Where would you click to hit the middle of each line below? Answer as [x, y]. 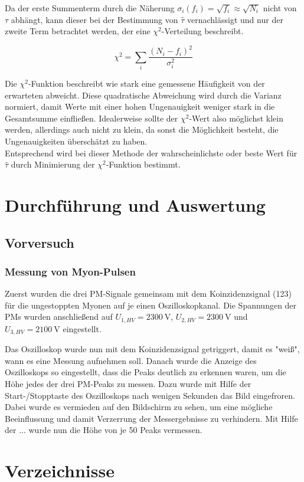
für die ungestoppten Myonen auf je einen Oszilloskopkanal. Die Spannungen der [151, 305]
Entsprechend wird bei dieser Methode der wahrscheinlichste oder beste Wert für [151, 153]
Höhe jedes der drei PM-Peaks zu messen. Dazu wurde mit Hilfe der [128, 384]
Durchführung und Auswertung [135, 205]
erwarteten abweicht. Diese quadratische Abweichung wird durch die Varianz [143, 95]
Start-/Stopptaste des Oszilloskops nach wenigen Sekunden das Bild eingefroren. [150, 395]
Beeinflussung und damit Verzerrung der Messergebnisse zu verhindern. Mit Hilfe [151, 418]
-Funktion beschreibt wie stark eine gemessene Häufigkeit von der [146, 83]
